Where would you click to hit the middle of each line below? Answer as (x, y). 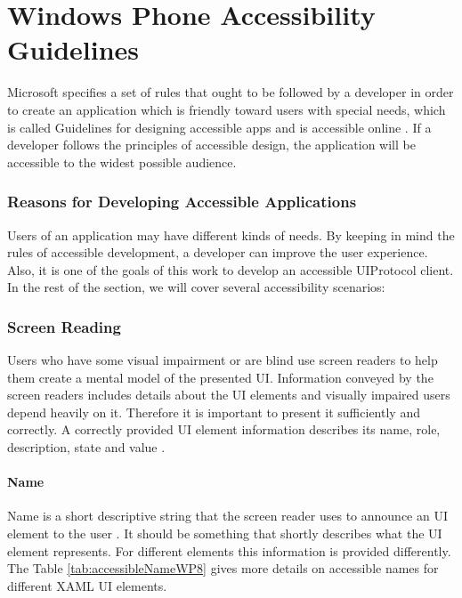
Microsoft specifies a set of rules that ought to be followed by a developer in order (231, 92)
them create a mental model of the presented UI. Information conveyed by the (220, 377)
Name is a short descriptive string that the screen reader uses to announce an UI (227, 516)
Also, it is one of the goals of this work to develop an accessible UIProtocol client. (231, 269)
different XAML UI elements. (87, 585)
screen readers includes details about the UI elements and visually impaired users (229, 395)
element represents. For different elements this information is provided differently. (229, 550)
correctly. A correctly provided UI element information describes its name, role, (224, 429)
